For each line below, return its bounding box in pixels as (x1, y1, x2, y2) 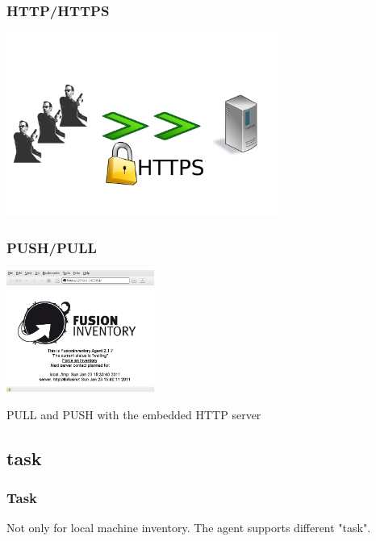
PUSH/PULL (6, 237, 97, 257)
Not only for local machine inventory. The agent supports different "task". (6, 519, 371, 536)
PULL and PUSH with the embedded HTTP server (6, 406, 261, 422)
